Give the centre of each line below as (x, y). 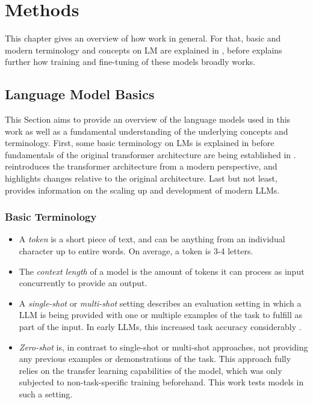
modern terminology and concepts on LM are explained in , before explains (144, 50)
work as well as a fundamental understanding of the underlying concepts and (147, 131)
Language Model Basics (80, 94)
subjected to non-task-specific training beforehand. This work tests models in (161, 382)
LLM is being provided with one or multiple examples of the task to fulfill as (160, 315)
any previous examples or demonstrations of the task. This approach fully (155, 359)
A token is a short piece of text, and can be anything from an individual (152, 239)
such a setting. (46, 394)
